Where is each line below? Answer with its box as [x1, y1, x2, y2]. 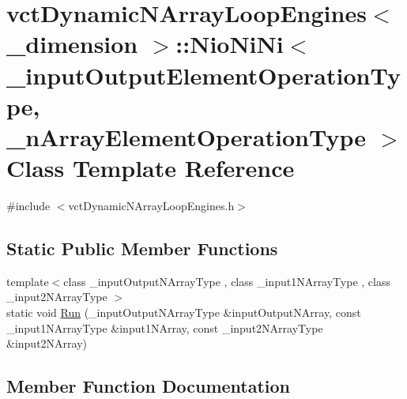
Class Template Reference [6, 152, 295, 184]
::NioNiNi [175, 28, 284, 60]
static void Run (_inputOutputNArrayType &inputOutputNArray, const [6, 304, 361, 321]
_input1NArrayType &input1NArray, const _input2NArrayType [6, 319, 323, 336]
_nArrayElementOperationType [6, 120, 366, 152]
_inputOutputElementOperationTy [6, 58, 401, 91]
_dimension [6, 28, 138, 60]
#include [6, 198, 51, 214]
